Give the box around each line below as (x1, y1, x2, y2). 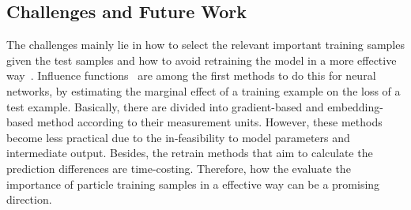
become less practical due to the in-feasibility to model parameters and (6, 129, 350, 145)
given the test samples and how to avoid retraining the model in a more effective (6, 51, 397, 68)
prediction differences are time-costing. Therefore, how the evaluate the (6, 159, 351, 176)
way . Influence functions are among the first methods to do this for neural (6, 67, 376, 84)
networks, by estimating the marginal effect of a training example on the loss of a (6, 82, 401, 99)
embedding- (327, 98, 383, 114)
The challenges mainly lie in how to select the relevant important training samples (6, 36, 405, 53)
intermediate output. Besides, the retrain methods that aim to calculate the (6, 144, 373, 161)
